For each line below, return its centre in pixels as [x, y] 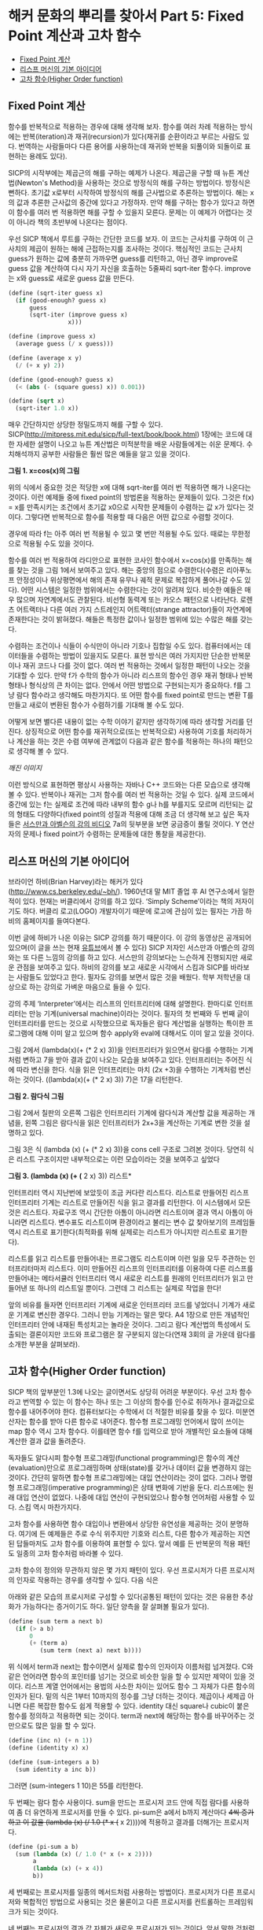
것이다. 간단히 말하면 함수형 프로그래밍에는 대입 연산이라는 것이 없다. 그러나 [123, 1477]
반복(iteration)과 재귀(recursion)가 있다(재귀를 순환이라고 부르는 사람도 [132, 136]
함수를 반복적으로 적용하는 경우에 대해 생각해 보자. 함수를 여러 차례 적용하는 [123, 126]
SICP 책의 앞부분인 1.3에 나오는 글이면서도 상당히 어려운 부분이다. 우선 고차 [123, 1391]
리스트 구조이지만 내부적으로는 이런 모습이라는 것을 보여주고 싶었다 [118, 1159]
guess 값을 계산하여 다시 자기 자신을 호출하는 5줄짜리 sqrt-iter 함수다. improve [130, 268]
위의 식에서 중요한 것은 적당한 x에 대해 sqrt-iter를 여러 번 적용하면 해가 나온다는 [130, 487]
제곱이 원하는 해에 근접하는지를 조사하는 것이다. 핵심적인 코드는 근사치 [136, 248]
